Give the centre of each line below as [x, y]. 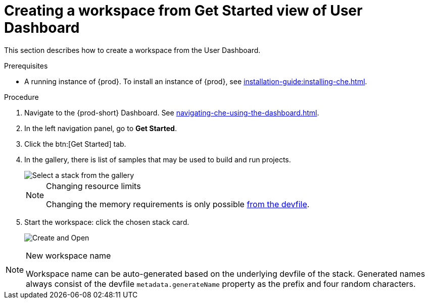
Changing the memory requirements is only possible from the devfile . [178, 204]
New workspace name [68, 255]
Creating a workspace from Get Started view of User [183, 11]
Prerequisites [26, 66]
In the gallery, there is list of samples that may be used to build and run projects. [158, 159]
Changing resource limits [93, 186]
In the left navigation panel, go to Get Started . [101, 128]
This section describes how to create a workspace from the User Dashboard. [132, 50]
